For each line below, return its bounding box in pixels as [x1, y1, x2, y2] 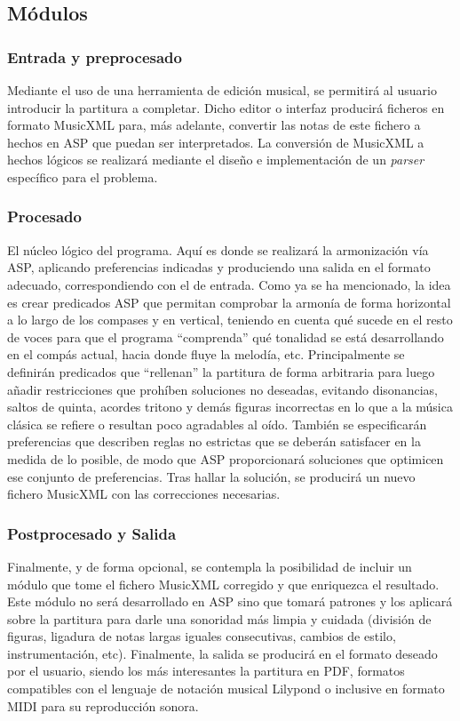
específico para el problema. [7, 167, 158, 186]
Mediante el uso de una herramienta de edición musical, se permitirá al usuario [7, 81, 437, 99]
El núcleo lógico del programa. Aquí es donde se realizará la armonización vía [7, 240, 429, 259]
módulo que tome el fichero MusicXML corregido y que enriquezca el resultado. [7, 574, 440, 593]
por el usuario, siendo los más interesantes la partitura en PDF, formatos [7, 661, 405, 680]
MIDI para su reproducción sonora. [7, 696, 199, 715]
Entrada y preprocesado [7, 45, 182, 68]
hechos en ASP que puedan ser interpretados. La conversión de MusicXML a [7, 132, 424, 151]
